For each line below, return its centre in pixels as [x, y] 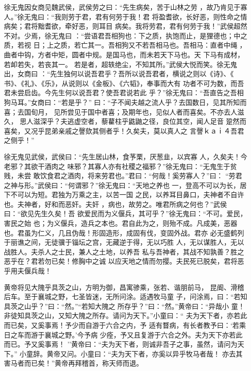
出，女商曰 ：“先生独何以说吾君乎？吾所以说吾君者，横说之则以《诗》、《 [119, 74]
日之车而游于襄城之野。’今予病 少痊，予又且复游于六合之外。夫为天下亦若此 [123, 334]
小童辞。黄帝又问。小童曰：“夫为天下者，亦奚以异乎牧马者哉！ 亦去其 [131, 353]
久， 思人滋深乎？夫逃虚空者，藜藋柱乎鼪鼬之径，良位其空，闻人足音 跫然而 [125, 121]
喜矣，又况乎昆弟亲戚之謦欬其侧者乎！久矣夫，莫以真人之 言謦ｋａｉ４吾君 [124, 130]
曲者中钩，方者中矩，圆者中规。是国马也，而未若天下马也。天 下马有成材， [124, 54]
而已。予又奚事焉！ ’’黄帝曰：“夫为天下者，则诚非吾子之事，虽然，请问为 [121, 344]
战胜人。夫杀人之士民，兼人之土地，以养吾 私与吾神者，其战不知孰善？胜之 [124, 251]
